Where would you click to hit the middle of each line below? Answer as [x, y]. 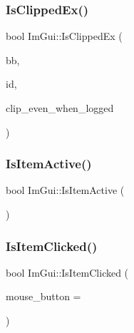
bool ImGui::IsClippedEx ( [64, 36]
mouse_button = [43, 296]
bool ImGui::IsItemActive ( [65, 190]
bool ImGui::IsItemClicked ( [67, 272]
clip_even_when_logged [60, 108]
